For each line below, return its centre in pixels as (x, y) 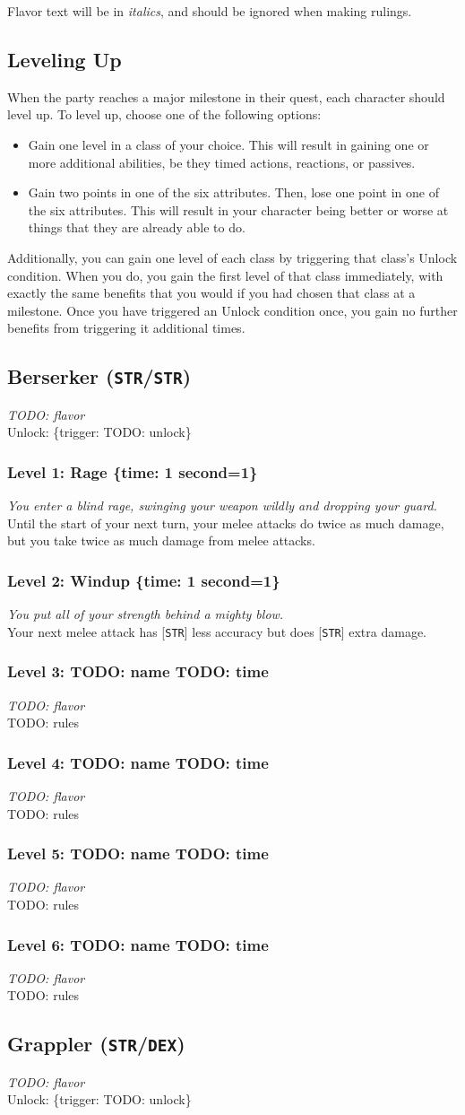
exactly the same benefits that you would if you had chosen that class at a (211, 293)
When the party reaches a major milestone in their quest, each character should (226, 96)
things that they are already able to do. (137, 227)
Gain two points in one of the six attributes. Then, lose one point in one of (233, 192)
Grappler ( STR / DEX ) (96, 1044)
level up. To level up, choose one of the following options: (164, 114)
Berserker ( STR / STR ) (99, 376)
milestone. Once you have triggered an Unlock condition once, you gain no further (232, 310)
